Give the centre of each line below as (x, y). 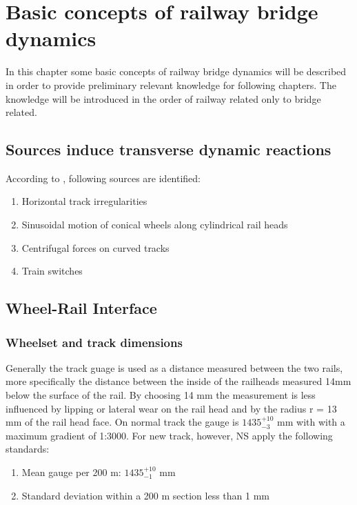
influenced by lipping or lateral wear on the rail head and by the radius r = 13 (171, 408)
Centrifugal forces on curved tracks (95, 247)
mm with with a (311, 422)
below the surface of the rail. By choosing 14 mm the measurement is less (161, 395)
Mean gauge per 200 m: (71, 472)
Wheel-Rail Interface (81, 308)
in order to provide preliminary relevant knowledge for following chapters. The (171, 85)
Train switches (52, 271)
